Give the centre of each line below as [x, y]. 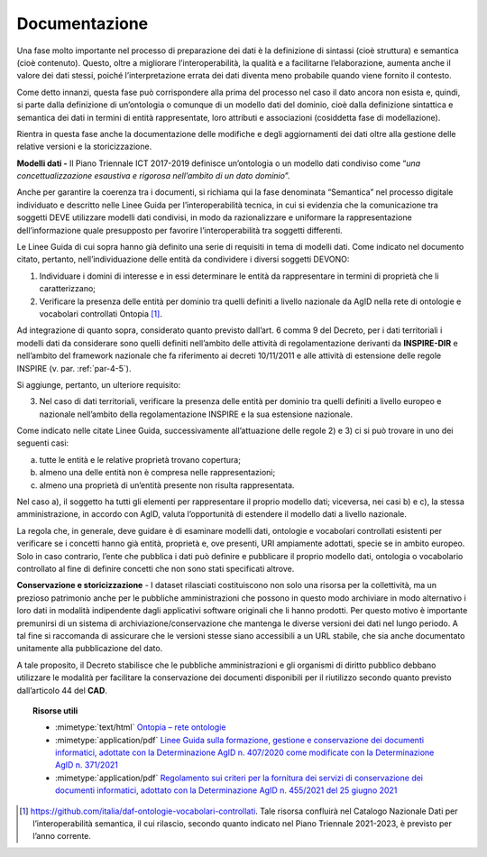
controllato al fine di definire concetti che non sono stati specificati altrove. [156, 569]
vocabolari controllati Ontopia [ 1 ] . [101, 313]
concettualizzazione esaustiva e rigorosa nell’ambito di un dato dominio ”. [153, 176]
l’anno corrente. [62, 836]
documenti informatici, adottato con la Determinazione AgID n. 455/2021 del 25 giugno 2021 [226, 790]
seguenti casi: [43, 443]
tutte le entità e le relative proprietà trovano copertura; [140, 459]
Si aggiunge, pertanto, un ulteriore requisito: [99, 384]
